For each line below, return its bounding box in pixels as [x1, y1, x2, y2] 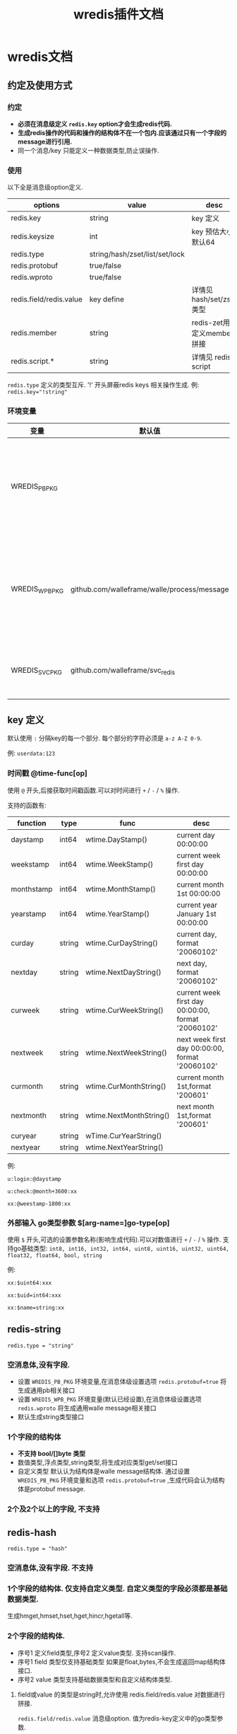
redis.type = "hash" [7, 1545, 68, 1553]
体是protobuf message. [17, 1485, 86, 1493]
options [33, 200, 60, 210]
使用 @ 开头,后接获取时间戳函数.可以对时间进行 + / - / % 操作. [7, 786, 180, 794]
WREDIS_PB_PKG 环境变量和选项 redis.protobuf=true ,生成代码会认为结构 [17, 1476, 225, 1484]
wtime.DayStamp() [85, 834, 148, 844]
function [17, 818, 47, 828]
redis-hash [7, 1526, 57, 1539]
